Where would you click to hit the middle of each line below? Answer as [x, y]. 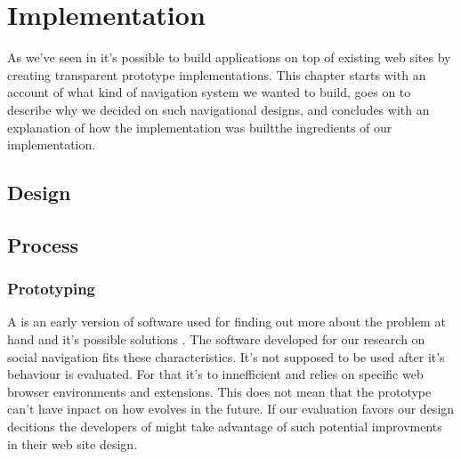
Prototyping [51, 289]
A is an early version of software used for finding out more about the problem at [226, 322]
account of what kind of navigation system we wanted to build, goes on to [209, 92]
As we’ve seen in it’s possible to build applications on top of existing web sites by [229, 57]
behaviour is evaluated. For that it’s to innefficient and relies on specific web [215, 374]
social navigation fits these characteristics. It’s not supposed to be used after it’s [226, 356]
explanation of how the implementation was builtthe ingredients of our [200, 127]
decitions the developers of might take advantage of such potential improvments [225, 427]
